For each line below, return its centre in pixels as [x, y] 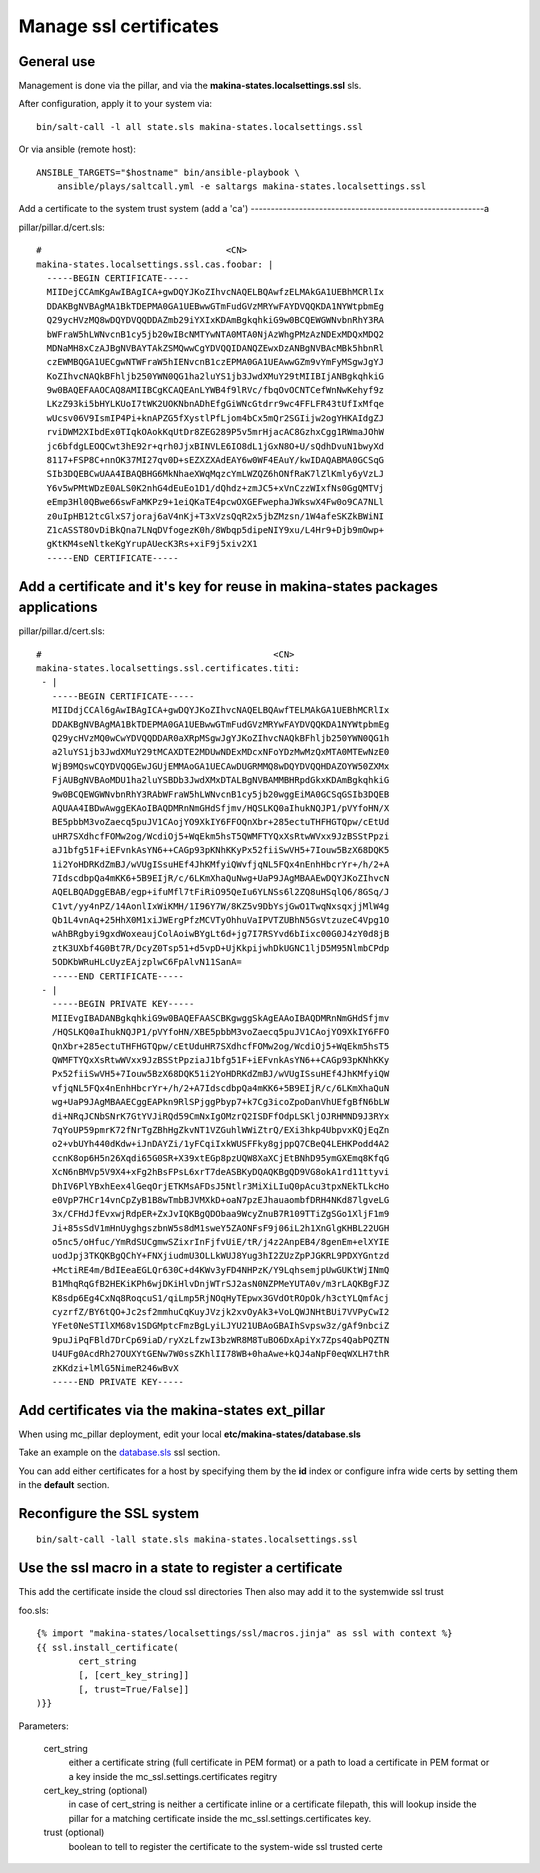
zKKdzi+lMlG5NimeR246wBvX [115, 1368]
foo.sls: [33, 1610]
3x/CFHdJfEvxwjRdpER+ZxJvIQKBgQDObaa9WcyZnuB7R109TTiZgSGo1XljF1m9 [220, 1214]
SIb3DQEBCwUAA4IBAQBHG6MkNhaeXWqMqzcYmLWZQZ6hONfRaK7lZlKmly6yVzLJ [215, 474]
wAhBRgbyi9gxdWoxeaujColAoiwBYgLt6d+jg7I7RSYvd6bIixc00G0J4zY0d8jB [220, 934]
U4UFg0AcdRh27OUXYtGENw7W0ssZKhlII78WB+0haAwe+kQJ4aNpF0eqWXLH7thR [220, 1354]
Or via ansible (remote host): [77, 149]
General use [57, 61]
